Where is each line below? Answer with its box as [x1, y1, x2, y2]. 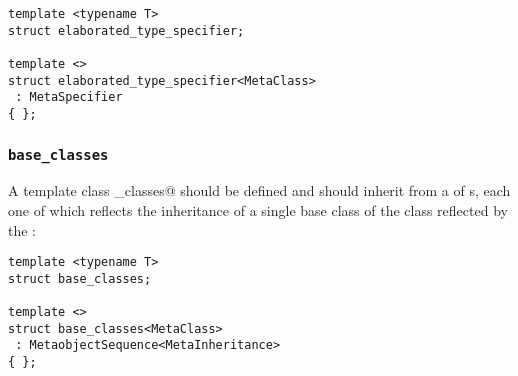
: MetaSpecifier [15, 90, 123, 105]
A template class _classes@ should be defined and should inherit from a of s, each [8, 180, 511, 201]
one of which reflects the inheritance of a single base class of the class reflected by [8, 199, 508, 220]
